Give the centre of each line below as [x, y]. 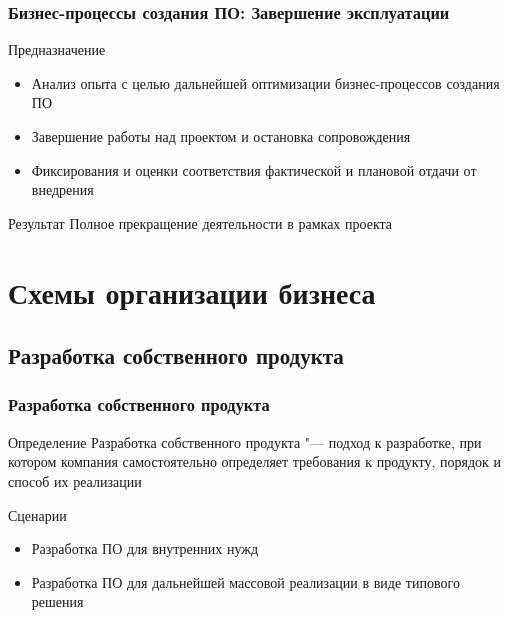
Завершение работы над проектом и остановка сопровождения [221, 136]
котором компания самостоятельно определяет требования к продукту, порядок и [254, 461]
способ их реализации [75, 480]
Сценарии [37, 514]
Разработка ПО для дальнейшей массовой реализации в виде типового [245, 581]
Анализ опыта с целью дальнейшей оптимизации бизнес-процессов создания [265, 82]
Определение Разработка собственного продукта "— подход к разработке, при [245, 441]
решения [57, 601]
